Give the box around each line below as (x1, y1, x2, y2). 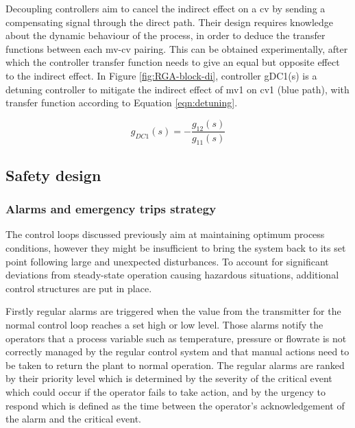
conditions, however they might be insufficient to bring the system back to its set (5, 240, 346, 254)
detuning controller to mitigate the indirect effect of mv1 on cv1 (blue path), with (5, 82, 350, 96)
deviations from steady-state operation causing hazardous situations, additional (5, 267, 339, 282)
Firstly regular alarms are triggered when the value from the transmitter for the (5, 304, 341, 318)
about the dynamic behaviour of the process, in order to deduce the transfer (5, 28, 326, 43)
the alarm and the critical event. (5, 412, 142, 426)
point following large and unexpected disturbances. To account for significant (5, 254, 329, 268)
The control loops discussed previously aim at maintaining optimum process (5, 227, 325, 241)
